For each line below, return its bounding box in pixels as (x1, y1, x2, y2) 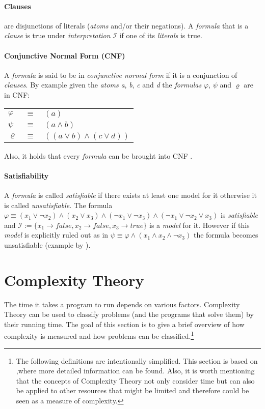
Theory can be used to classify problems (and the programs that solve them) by (4, 309, 254, 319)
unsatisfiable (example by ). (4, 239, 91, 250)
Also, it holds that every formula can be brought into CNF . (4, 150, 193, 161)
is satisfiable (220, 210, 258, 220)
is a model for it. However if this (149, 219, 250, 230)
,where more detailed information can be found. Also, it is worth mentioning (16, 365, 255, 376)
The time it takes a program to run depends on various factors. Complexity (4, 299, 240, 309)
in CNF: (4, 89, 30, 100)
